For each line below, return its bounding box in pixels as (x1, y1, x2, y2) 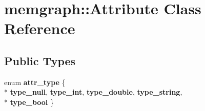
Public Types (4, 52, 76, 68)
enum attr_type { (4, 76, 66, 87)
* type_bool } (4, 96, 54, 107)
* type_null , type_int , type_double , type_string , (4, 87, 182, 97)
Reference (4, 18, 75, 39)
